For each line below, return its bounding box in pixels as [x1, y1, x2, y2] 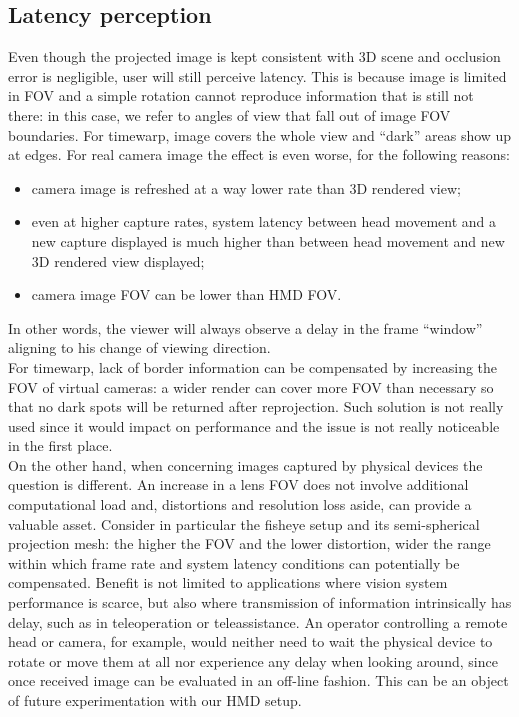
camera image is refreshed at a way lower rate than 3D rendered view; [31, 177, 461, 198]
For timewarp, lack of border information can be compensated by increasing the [8, 356, 498, 377]
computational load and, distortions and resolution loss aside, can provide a [8, 494, 472, 515]
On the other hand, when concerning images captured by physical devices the [8, 454, 483, 475]
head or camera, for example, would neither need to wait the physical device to [8, 631, 493, 652]
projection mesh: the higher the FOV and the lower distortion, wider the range [8, 533, 491, 554]
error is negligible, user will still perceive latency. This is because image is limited [8, 65, 507, 86]
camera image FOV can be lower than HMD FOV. [31, 284, 342, 305]
